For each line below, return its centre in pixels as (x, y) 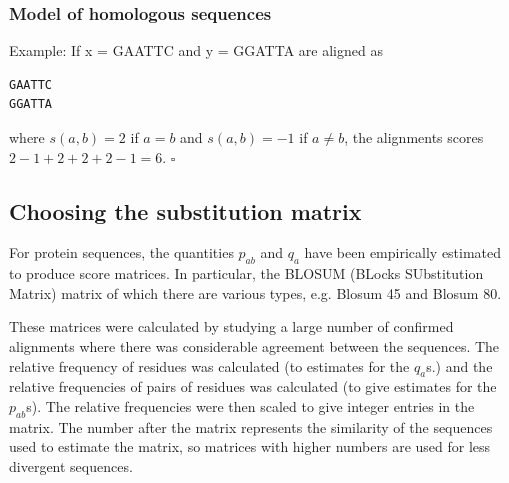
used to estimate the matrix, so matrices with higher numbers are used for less (250, 446)
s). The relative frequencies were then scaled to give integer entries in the (250, 405)
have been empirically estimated (403, 252)
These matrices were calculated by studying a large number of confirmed (231, 326)
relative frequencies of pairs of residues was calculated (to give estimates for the (253, 386)
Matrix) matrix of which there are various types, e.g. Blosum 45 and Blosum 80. (255, 292)
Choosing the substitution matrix (185, 210)
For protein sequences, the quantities (121, 252)
